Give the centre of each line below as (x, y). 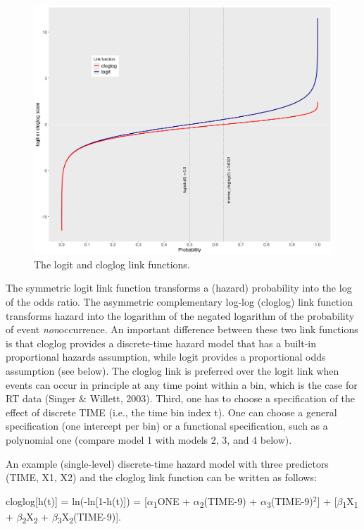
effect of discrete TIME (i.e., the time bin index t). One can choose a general (171, 412)
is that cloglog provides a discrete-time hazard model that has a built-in (161, 343)
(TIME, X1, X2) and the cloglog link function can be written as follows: (161, 477)
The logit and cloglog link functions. (112, 264)
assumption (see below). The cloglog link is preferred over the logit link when (172, 370)
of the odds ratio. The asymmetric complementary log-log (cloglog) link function (179, 301)
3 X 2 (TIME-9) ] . (89, 517)
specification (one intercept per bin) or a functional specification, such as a (167, 426)
